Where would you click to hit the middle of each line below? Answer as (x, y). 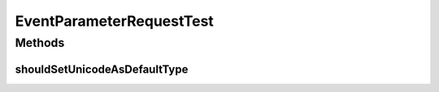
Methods (40, 43)
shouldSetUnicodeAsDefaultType (102, 69)
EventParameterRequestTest (115, 21)
